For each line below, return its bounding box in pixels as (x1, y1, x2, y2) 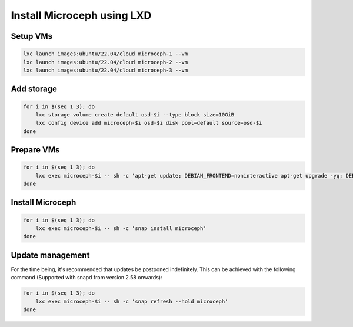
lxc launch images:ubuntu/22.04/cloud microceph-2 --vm (23, 59, 188, 65)
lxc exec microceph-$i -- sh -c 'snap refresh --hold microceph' (35, 298, 228, 305)
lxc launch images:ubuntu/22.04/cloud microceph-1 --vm (23, 51, 188, 57)
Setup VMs (11, 31, 53, 41)
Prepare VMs (11, 145, 60, 155)
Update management (11, 250, 90, 260)
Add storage (11, 84, 58, 94)
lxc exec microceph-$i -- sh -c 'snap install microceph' (35, 225, 207, 232)
